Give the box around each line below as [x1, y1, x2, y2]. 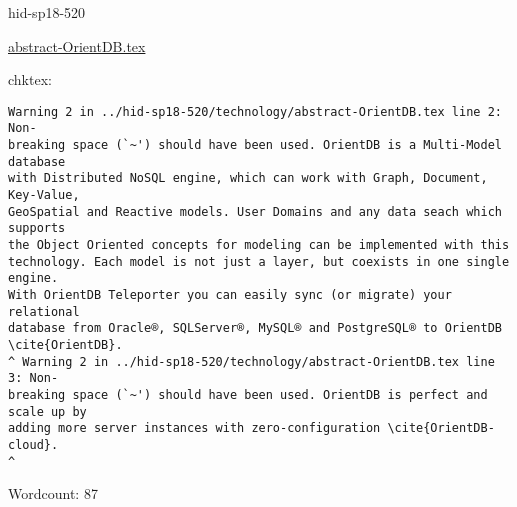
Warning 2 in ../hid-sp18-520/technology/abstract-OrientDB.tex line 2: [8, 104, 502, 119]
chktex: [8, 69, 52, 90]
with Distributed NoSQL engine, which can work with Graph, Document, [8, 171, 488, 186]
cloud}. [8, 437, 59, 452]
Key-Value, [8, 188, 80, 203]
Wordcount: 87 [8, 483, 98, 504]
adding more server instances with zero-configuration [8, 421, 381, 436]
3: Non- [8, 371, 59, 386]
